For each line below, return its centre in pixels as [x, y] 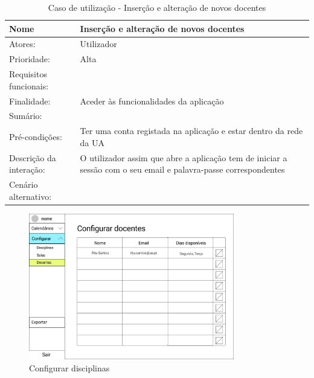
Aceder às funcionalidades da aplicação [152, 101]
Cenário [24, 184]
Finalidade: [30, 101]
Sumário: [26, 116]
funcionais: [29, 85]
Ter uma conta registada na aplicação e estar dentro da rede [191, 131]
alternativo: [30, 196]
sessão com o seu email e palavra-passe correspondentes [182, 169]
